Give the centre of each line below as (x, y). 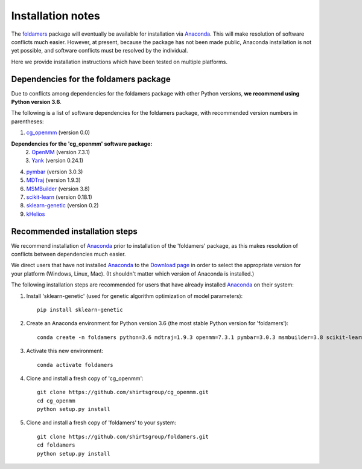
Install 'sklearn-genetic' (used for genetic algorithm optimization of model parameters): (135, 296)
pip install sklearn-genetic (80, 309)
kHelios (36, 214)
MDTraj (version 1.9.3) (53, 180)
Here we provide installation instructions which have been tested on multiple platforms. (119, 62)
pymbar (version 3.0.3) (55, 172)
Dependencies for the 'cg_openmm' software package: (82, 144)
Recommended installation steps (75, 231)
